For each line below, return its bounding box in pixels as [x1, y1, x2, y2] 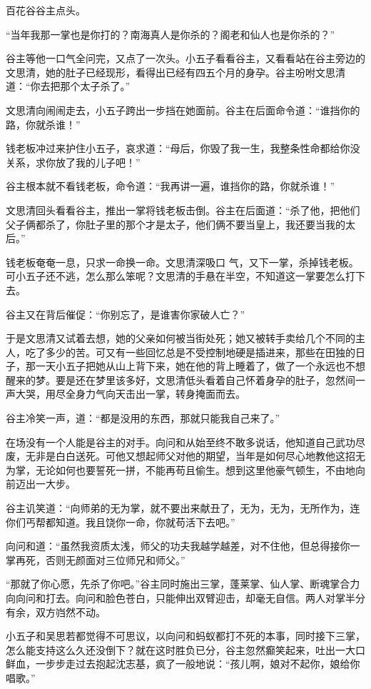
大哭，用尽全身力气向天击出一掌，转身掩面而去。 [15, 386, 245, 401]
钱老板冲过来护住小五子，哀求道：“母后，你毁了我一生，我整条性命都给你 [6, 141, 350, 156]
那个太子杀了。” [60, 79, 131, 94]
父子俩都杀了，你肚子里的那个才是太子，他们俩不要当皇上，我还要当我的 [6, 216, 345, 231]
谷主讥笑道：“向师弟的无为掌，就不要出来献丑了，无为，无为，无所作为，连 [6, 501, 360, 516]
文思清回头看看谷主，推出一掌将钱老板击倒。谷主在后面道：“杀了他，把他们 [6, 202, 360, 217]
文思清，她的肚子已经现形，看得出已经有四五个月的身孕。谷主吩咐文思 [6, 64, 335, 79]
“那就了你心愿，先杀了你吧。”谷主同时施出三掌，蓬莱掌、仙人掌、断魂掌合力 [6, 576, 360, 591]
